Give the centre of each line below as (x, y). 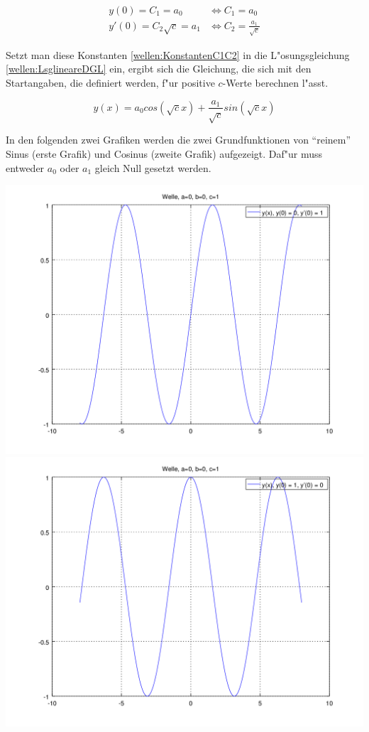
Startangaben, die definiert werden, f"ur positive (110, 82)
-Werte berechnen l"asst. (275, 82)
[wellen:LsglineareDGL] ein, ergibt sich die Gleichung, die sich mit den (159, 69)
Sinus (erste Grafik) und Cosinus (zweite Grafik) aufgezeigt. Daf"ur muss (164, 153)
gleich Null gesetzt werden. (153, 167)
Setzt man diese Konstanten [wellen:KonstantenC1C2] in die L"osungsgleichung (178, 54)
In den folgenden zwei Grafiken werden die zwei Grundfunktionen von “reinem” (178, 140)
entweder (25, 167)
